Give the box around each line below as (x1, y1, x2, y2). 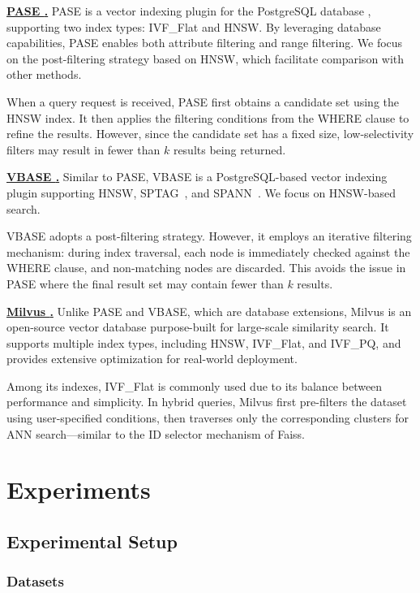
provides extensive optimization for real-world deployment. (6, 350, 298, 367)
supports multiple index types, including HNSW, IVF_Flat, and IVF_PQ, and (6, 334, 401, 351)
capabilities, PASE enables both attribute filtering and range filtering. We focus (6, 34, 403, 51)
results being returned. (173, 141, 286, 158)
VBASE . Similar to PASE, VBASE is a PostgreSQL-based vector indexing (6, 168, 388, 185)
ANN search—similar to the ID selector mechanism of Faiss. (6, 425, 306, 442)
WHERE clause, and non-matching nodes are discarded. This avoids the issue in (6, 259, 406, 276)
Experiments (6, 473, 151, 506)
